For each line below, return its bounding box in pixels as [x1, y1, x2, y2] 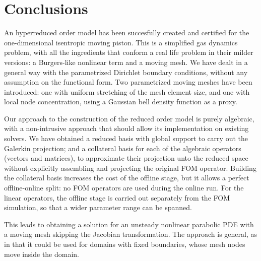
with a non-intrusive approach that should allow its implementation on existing [4, 123, 249, 134]
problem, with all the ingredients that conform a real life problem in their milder [4, 47, 253, 57]
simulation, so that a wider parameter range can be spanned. [4, 202, 192, 213]
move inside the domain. [4, 248, 80, 259]
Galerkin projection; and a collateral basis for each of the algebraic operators [4, 143, 241, 153]
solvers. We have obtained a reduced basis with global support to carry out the [4, 133, 248, 144]
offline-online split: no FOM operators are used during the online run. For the [4, 182, 244, 193]
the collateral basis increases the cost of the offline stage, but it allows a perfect [4, 172, 249, 183]
